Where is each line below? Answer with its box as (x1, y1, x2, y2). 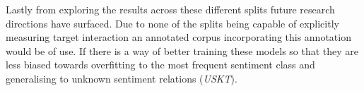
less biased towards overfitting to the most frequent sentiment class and (6, 57, 315, 72)
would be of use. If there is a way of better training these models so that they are (6, 43, 359, 58)
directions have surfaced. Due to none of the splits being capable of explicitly (6, 16, 339, 30)
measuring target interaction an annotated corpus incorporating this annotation (6, 30, 351, 44)
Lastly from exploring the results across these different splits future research (6, 2, 335, 16)
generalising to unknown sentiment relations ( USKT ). (6, 71, 237, 85)
